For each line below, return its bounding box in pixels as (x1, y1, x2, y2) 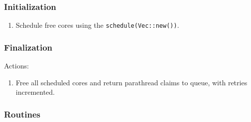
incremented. (15, 87, 55, 97)
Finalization (4, 41, 52, 53)
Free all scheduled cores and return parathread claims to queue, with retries (15, 77, 248, 87)
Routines (4, 108, 41, 120)
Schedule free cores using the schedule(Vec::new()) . (15, 20, 179, 30)
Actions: (4, 61, 29, 71)
